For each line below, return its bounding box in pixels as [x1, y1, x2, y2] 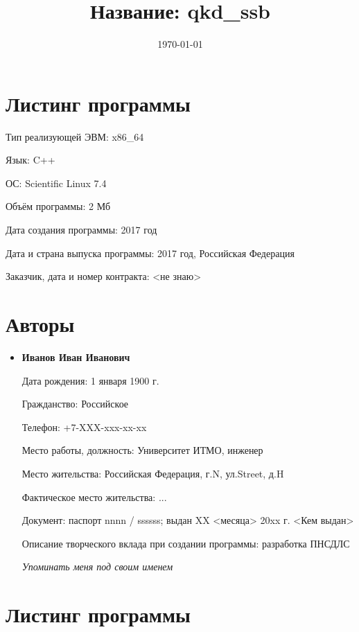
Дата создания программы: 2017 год [6, 222, 157, 237]
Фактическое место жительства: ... [21, 489, 167, 504]
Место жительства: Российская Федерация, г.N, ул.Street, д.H [21, 466, 284, 480]
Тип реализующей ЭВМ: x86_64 [6, 129, 144, 143]
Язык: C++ [6, 152, 55, 167]
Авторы [6, 310, 75, 337]
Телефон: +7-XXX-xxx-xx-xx [21, 419, 147, 434]
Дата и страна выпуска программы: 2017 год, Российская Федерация [6, 245, 295, 260]
